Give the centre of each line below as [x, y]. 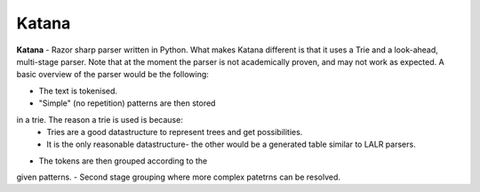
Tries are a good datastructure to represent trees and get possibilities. [175, 132]
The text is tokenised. [78, 91]
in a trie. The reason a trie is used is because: [100, 119]
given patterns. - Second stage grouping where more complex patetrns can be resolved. [179, 177]
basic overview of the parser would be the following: [112, 75]
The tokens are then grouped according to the [123, 161]
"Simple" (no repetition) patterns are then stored [127, 103]
